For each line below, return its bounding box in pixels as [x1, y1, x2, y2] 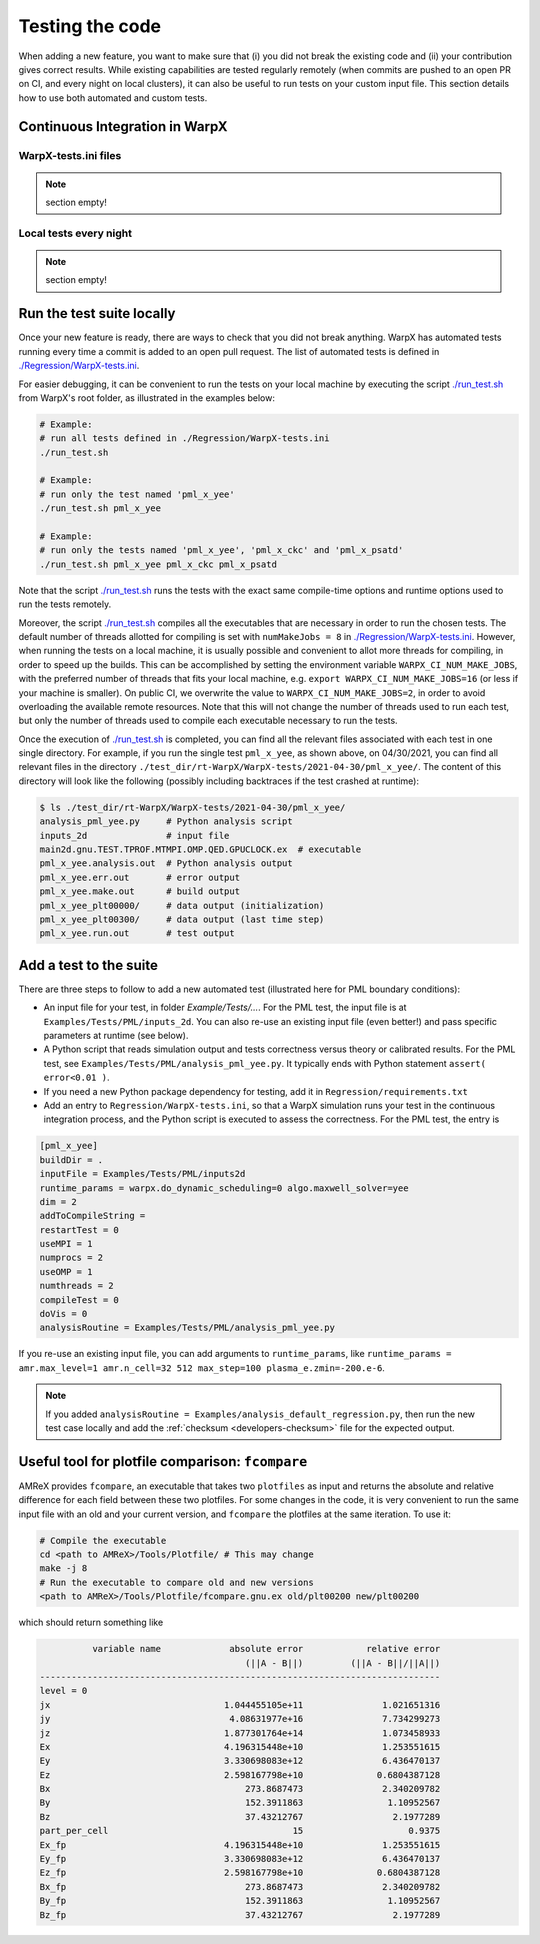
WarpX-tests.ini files [18, 148, 122, 162]
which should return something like [18, 1616, 164, 1629]
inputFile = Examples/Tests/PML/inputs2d [39, 1168, 246, 1180]
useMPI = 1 [39, 1238, 93, 1250]
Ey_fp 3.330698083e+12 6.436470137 [39, 1853, 441, 1865]
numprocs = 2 [39, 1252, 104, 1264]
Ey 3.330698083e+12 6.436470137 [39, 1755, 441, 1767]
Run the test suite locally [18, 305, 176, 322]
